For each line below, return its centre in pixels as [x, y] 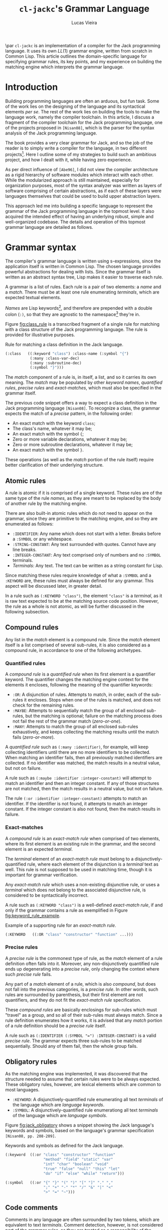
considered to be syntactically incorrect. [47, 895]
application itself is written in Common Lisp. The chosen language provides [83, 266]
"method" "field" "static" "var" [78, 1160]
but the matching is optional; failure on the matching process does [94, 716]
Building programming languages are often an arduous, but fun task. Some [82, 101]
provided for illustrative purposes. [40, 335]
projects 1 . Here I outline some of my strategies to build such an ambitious [81, 154]
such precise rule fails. [29, 974]
